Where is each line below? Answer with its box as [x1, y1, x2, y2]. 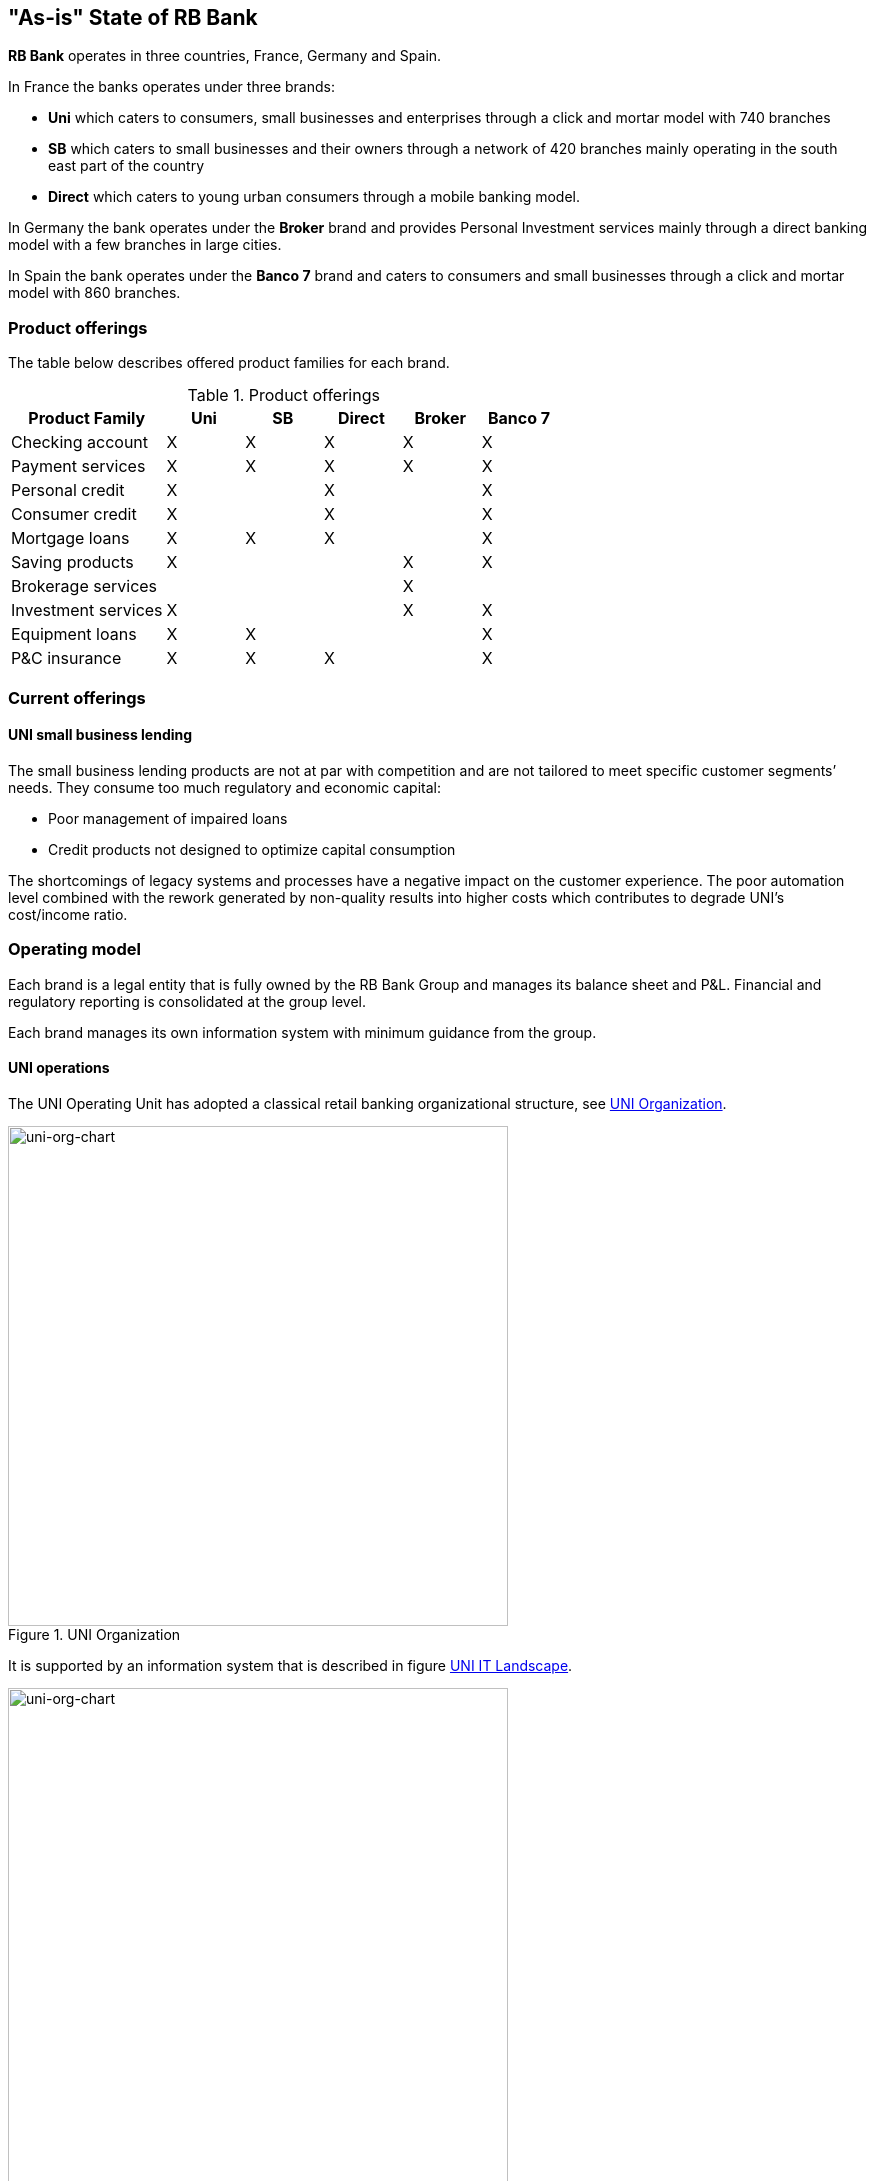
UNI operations [8, 1059, 110, 1077]
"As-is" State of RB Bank [8, 5, 258, 30]
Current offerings [8, 687, 146, 708]
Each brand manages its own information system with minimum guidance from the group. [8, 1023, 597, 1041]
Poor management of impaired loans [48, 809, 288, 827]
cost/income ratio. [8, 905, 128, 923]
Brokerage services [11, 576, 158, 597]
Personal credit [11, 480, 125, 501]
